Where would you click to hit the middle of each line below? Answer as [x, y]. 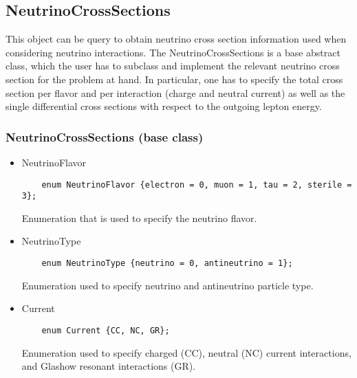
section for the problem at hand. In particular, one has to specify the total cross [174, 79]
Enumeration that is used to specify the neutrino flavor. [139, 218]
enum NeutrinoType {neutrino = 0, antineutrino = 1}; [167, 264]
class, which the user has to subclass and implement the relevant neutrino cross [173, 66]
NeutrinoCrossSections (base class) [105, 136]
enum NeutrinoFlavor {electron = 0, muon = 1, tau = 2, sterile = [197, 185]
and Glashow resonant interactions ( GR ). [109, 366]
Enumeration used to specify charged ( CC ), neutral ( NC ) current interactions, [186, 352]
